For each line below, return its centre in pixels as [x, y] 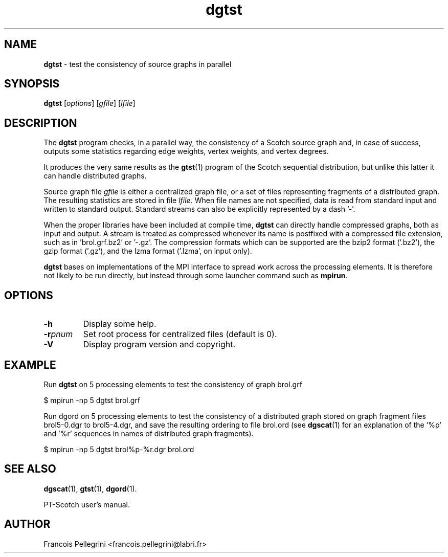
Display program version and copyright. [159, 344]
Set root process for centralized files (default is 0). [180, 334]
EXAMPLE [30, 365]
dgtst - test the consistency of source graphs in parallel [138, 64]
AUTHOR [27, 524]
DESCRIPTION [41, 123]
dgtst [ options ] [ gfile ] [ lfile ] [89, 103]
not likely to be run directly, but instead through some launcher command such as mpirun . [196, 276]
